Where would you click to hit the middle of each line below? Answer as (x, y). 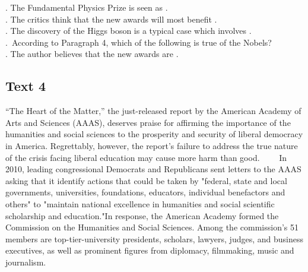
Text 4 (26, 86)
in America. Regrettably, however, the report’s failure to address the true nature (152, 145)
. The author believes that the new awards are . (92, 54)
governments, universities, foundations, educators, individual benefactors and (145, 192)
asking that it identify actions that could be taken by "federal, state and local (146, 180)
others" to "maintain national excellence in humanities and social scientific (140, 203)
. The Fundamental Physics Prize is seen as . (87, 7)
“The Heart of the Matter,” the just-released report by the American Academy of (153, 111)
